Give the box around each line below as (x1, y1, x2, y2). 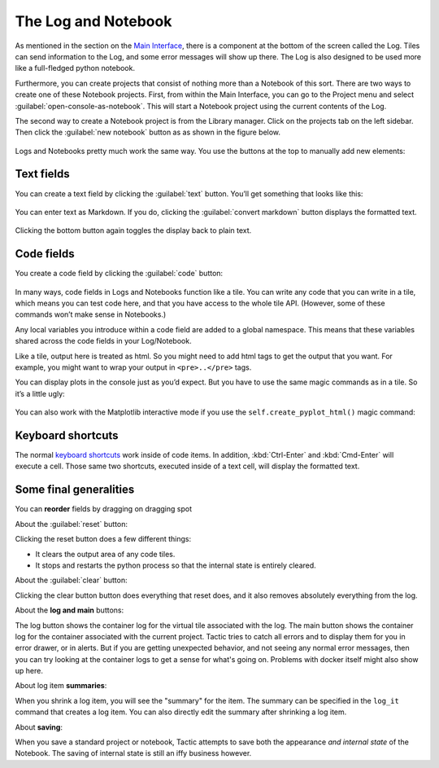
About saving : (15, 722, 63, 732)
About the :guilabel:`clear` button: (15, 575, 128, 586)
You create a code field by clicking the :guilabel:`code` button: (15, 269, 224, 279)
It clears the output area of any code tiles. (35, 549, 176, 559)
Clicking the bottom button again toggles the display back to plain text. (15, 226, 252, 235)
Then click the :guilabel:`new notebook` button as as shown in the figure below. (15, 127, 280, 138)
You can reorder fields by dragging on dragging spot (15, 504, 193, 514)
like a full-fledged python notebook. (15, 64, 136, 73)
